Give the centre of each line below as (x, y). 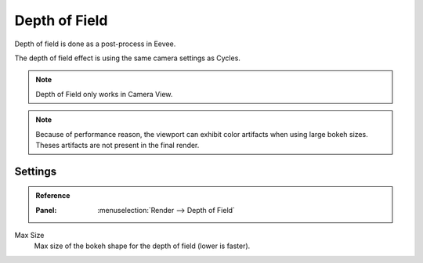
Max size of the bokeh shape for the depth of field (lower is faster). (142, 246)
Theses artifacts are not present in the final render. (117, 145)
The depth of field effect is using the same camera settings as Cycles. (127, 58)
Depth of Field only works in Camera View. (104, 94)
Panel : (46, 210)
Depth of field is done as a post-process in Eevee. (95, 44)
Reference (53, 196)
